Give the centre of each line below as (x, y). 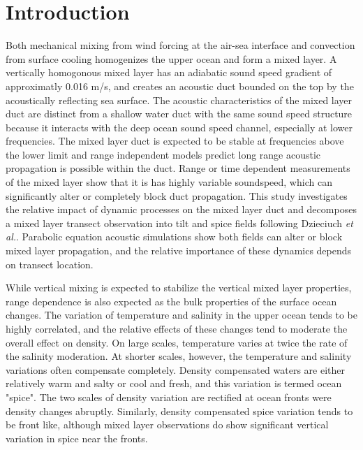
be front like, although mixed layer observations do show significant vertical (167, 424)
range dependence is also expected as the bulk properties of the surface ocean (171, 301)
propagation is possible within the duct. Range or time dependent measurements (178, 168)
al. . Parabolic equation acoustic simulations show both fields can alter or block (174, 237)
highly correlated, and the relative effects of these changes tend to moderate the (177, 328)
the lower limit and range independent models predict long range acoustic (163, 154)
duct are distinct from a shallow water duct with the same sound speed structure (179, 114)
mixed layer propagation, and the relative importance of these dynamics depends (179, 251)
